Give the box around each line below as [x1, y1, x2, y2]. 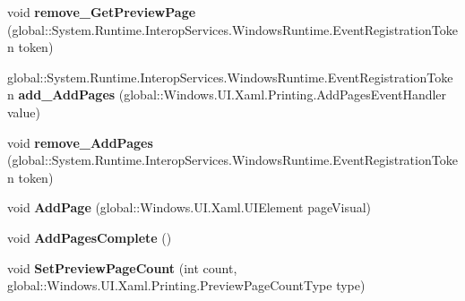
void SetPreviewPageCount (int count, [7, 258, 237, 277]
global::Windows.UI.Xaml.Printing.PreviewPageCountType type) [7, 276, 366, 295]
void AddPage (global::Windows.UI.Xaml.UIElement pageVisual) [7, 198, 372, 217]
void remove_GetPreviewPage [7, 3, 196, 21]
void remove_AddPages [7, 133, 153, 151]
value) [7, 102, 40, 121]
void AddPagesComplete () [7, 228, 172, 246]
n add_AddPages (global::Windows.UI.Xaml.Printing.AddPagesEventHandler [7, 85, 447, 104]
